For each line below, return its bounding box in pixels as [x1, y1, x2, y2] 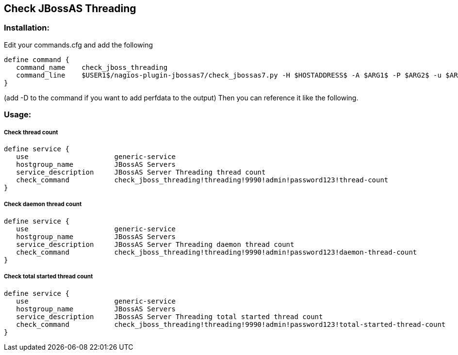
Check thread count [4, 129, 58, 136]
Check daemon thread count [4, 201, 82, 208]
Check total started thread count [4, 273, 93, 280]
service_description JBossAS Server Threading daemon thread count [16, 240, 294, 248]
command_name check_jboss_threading [16, 63, 168, 71]
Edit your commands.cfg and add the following [4, 40, 153, 49]
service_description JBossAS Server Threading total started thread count [16, 312, 323, 321]
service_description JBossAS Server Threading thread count [16, 168, 266, 176]
